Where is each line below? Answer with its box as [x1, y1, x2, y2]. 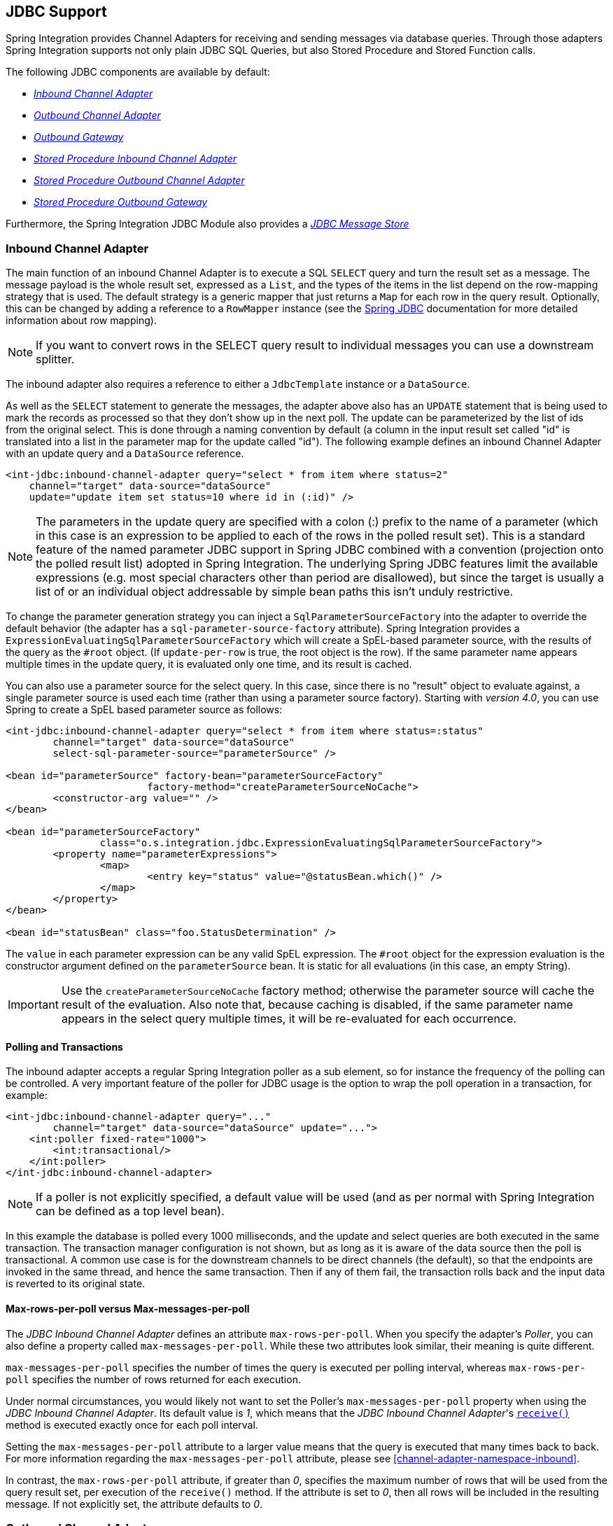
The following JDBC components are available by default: [6, 66, 270, 78]
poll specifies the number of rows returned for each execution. [6, 1373, 301, 1385]
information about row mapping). [6, 314, 157, 327]
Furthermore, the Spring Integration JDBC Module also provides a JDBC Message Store [6, 218, 409, 230]
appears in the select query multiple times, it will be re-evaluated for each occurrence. [61, 1011, 516, 1026]
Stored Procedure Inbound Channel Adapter [34, 153, 237, 165]
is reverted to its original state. [6, 1277, 146, 1290]
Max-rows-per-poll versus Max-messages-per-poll [6, 1303, 250, 1315]
